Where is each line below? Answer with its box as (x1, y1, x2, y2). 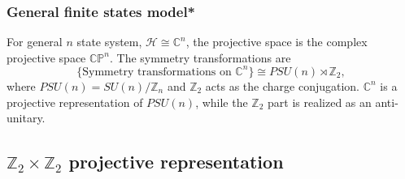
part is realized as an (268, 93, 372, 110)
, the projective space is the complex (185, 33, 368, 50)
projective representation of (7, 93, 143, 110)
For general (7, 33, 63, 50)
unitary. (7, 109, 46, 126)
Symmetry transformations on (82, 66, 232, 78)
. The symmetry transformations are (109, 49, 291, 66)
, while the (195, 93, 248, 110)
